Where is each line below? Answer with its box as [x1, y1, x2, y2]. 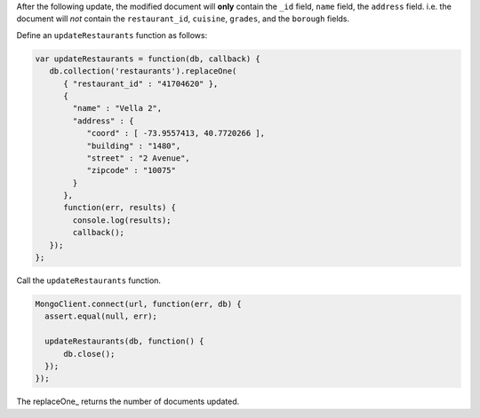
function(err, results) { [63, 202, 177, 213]
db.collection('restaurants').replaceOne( [49, 67, 237, 76]
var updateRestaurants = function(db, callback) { [35, 53, 261, 64]
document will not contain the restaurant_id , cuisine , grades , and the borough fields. [16, 13, 350, 24]
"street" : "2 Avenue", [86, 153, 190, 163]
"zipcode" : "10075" [86, 165, 177, 176]
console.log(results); [72, 215, 172, 225]
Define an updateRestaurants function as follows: [16, 29, 208, 40]
